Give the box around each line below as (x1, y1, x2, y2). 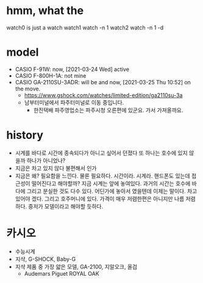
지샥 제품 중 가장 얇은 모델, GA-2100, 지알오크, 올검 (15, 263, 138, 270)
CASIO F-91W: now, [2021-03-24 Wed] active (15, 65, 130, 73)
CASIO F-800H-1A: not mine (15, 72, 87, 79)
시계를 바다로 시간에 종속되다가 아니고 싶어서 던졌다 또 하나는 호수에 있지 (15, 149, 188, 156)
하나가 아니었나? (26, 156, 66, 164)
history (6, 128, 44, 142)
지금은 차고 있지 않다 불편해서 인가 (15, 164, 97, 172)
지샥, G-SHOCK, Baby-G (15, 255, 76, 263)
